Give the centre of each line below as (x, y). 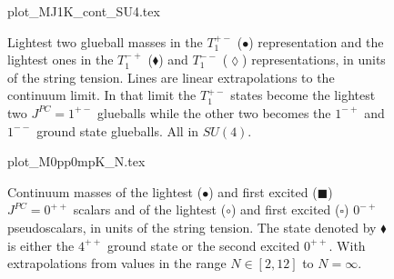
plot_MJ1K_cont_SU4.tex (84, 11)
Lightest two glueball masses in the (105, 41)
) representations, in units (314, 60)
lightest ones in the (61, 60)
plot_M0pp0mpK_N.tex (76, 161)
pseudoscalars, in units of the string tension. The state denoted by (192, 227)
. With (347, 245)
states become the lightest (303, 95)
